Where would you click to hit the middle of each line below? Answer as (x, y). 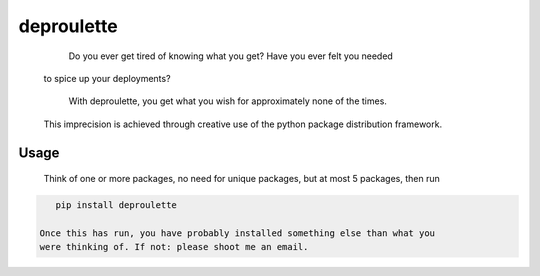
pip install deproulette (116, 205)
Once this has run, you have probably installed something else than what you (237, 233)
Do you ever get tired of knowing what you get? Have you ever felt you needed (231, 56)
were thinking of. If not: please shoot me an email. (174, 247)
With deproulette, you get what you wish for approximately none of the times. (227, 101)
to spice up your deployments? (107, 78)
